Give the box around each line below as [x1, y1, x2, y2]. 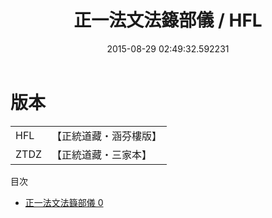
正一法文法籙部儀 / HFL [73, 9, 263, 32]
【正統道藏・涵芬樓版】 [51, 129, 163, 143]
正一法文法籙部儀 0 [24, 196, 104, 208]
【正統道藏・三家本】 [51, 147, 153, 161]
